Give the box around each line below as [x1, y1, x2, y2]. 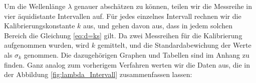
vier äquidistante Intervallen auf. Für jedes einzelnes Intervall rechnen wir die [4, 10, 241, 21]
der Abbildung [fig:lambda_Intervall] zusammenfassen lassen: [4, 69, 192, 80]
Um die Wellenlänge [4, 1, 66, 11]
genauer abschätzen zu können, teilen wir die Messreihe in [74, 1, 252, 11]
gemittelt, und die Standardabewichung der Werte [97, 40, 251, 50]
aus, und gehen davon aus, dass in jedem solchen [83, 20, 232, 31]
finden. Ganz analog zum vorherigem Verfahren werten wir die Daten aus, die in [4, 59, 250, 70]
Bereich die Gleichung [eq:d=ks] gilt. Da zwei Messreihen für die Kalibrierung [4, 30, 242, 40]
